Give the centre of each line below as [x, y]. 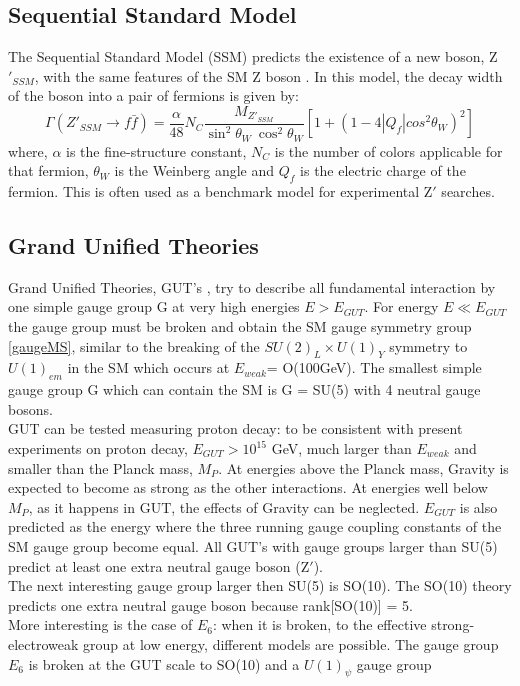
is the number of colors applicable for [388, 150]
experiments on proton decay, [98, 448]
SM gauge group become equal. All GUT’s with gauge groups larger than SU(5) [253, 545]
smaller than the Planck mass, [100, 467]
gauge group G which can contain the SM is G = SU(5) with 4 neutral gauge [244, 389]
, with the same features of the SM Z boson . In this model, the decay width [268, 75]
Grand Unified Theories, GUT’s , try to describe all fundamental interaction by [252, 286]
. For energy [401, 306]
